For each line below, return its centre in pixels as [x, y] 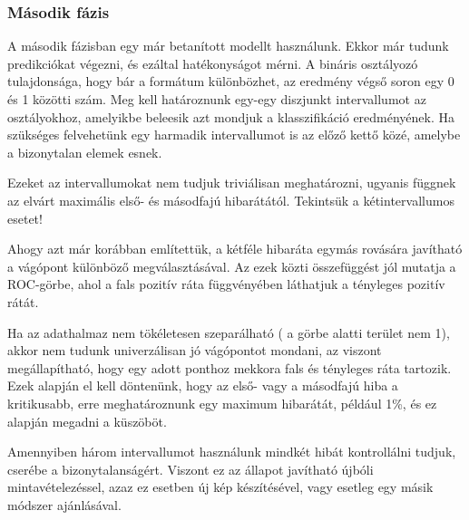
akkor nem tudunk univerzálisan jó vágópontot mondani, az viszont [195, 350]
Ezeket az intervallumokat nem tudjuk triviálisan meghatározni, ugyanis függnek [232, 183]
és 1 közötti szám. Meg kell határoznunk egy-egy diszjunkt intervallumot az [217, 99]
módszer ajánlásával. [64, 504]
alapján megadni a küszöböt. [87, 421]
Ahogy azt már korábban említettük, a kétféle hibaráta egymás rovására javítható [235, 249]
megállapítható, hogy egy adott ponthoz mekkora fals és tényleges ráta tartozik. [230, 367]
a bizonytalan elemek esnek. [85, 152]
